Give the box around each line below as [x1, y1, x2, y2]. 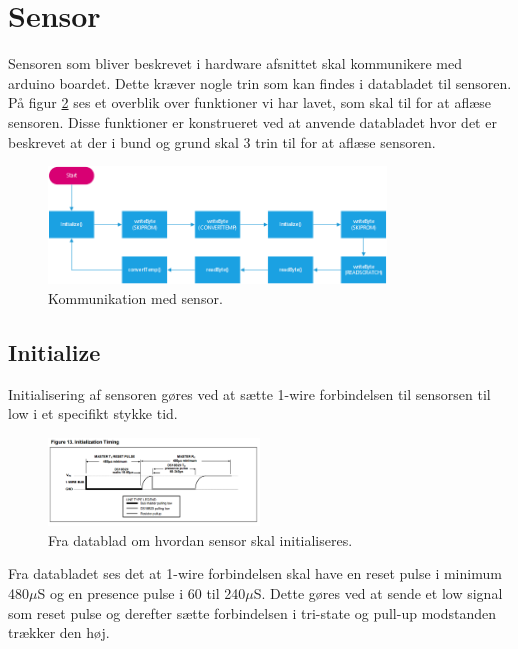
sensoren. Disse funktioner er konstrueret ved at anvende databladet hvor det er [8, 111, 497, 132]
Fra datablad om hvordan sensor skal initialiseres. [48, 529, 353, 550]
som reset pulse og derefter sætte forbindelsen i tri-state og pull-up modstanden [8, 602, 496, 623]
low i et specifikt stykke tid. [8, 403, 178, 424]
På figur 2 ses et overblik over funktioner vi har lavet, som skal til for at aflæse [8, 92, 492, 113]
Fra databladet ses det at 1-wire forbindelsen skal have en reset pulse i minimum [8, 563, 502, 584]
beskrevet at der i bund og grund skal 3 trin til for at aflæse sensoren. [8, 131, 436, 152]
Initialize [8, 336, 101, 367]
